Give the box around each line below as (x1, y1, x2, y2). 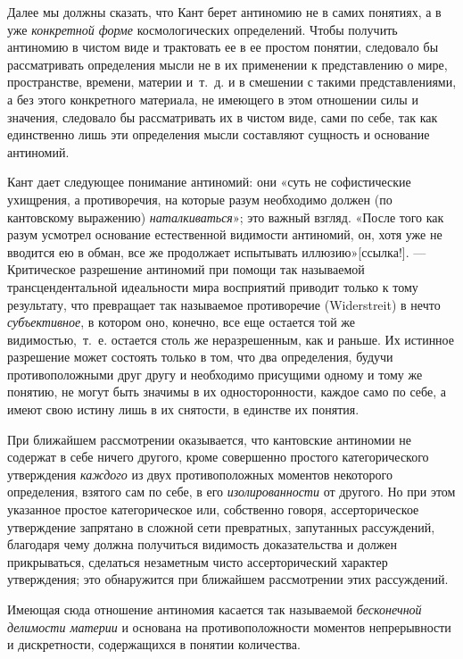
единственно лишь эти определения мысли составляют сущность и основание (7, 125, 430, 144)
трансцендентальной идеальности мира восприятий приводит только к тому (7, 277, 418, 296)
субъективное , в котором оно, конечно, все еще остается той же (7, 313, 356, 331)
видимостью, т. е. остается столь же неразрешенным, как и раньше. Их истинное (7, 329, 454, 348)
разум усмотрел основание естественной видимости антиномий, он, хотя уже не (7, 225, 442, 244)
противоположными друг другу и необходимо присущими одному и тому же (7, 364, 423, 383)
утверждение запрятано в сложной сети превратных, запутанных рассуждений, (7, 517, 435, 536)
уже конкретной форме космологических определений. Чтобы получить (7, 20, 398, 38)
